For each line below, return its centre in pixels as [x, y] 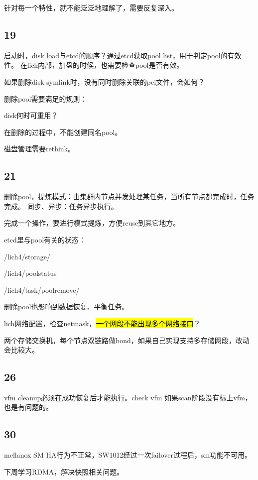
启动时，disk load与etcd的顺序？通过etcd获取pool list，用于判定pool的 [116, 55]
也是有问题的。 [28, 407]
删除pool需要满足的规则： [46, 98]
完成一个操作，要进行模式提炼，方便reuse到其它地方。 [92, 223]
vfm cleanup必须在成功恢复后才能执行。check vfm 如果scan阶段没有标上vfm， [128, 397]
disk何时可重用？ [31, 115]
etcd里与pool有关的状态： [45, 239]
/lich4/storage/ [27, 256]
